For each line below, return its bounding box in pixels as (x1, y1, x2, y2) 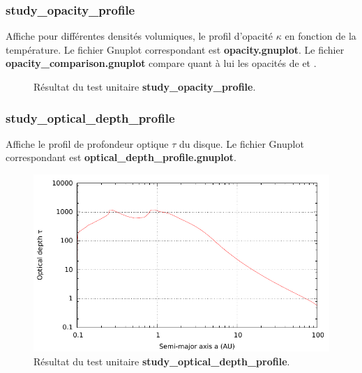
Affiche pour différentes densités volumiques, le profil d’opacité (6, 29, 273, 43)
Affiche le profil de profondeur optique (6, 136, 169, 151)
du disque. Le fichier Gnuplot (179, 136, 304, 151)
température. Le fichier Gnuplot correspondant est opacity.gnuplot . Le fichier (6, 42, 345, 56)
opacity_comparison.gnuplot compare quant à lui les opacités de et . (6, 56, 317, 70)
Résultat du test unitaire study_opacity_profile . (33, 79, 256, 93)
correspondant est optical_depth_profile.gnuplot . (6, 150, 236, 165)
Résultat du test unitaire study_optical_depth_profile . (33, 353, 290, 368)
